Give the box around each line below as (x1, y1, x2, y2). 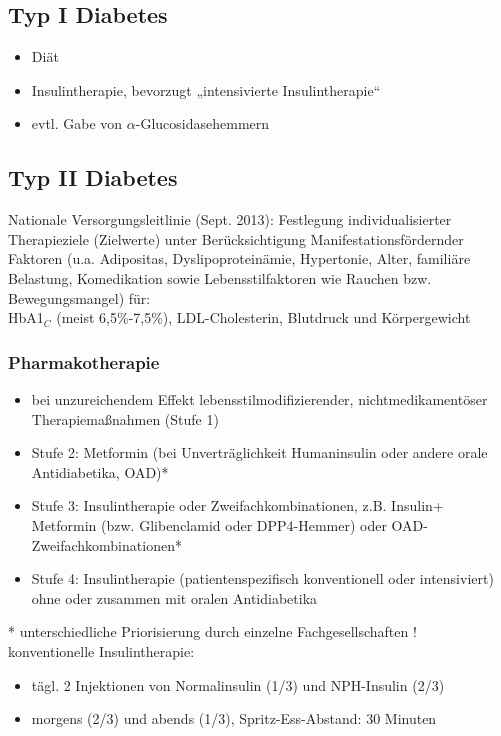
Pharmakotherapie (8, 349, 160, 374)
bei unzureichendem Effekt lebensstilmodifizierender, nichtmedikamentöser (31, 388, 488, 409)
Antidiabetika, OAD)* (31, 461, 169, 482)
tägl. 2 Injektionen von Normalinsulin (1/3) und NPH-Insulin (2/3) (31, 674, 445, 695)
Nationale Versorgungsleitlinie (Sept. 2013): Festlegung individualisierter (8, 209, 452, 230)
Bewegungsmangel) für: (8, 287, 151, 308)
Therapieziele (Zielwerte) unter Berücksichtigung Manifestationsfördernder (8, 228, 464, 249)
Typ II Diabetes (8, 162, 178, 193)
